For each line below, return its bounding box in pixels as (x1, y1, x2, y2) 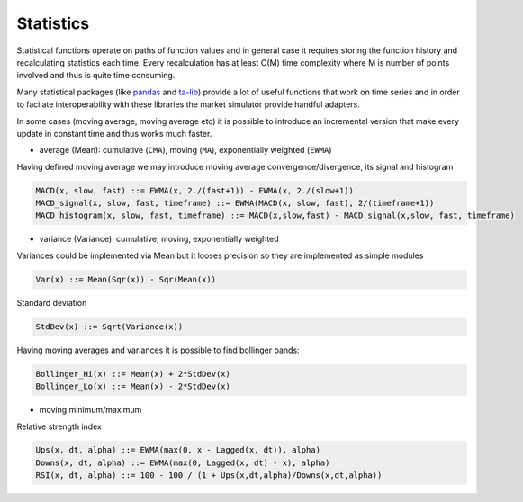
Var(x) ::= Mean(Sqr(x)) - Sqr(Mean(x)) (35, 274, 216, 284)
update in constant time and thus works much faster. (16, 128, 212, 139)
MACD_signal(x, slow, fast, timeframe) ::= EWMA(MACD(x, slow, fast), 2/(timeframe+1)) (35, 198, 435, 209)
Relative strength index (16, 421, 103, 432)
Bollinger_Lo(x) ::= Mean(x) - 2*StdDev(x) (35, 381, 231, 391)
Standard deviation (16, 297, 87, 308)
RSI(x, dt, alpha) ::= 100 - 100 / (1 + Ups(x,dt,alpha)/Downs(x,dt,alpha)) (35, 471, 383, 480)
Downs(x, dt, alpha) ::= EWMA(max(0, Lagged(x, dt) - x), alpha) (35, 457, 330, 468)
